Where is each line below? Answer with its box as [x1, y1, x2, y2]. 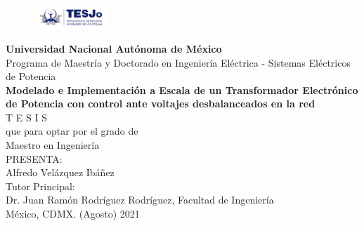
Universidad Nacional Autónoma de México [6, 41, 222, 55]
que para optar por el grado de [6, 124, 138, 138]
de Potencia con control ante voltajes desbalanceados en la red [6, 96, 316, 111]
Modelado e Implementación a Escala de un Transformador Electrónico [6, 82, 358, 97]
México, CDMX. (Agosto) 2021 [6, 206, 140, 221]
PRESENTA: [6, 151, 63, 166]
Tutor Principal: [6, 178, 75, 193]
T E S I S [6, 109, 47, 124]
